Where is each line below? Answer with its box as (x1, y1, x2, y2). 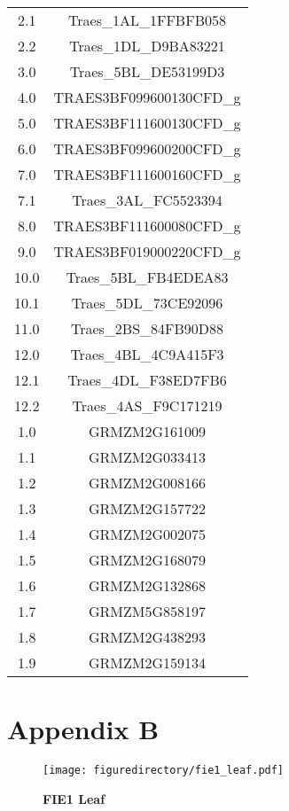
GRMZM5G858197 (89, 601, 207, 621)
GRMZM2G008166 (89, 472, 207, 493)
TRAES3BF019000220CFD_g (53, 241, 241, 261)
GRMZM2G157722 (89, 498, 207, 519)
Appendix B (7, 711, 160, 747)
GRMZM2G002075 (89, 524, 207, 544)
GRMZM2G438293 (89, 627, 207, 647)
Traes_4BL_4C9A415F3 (70, 344, 224, 364)
